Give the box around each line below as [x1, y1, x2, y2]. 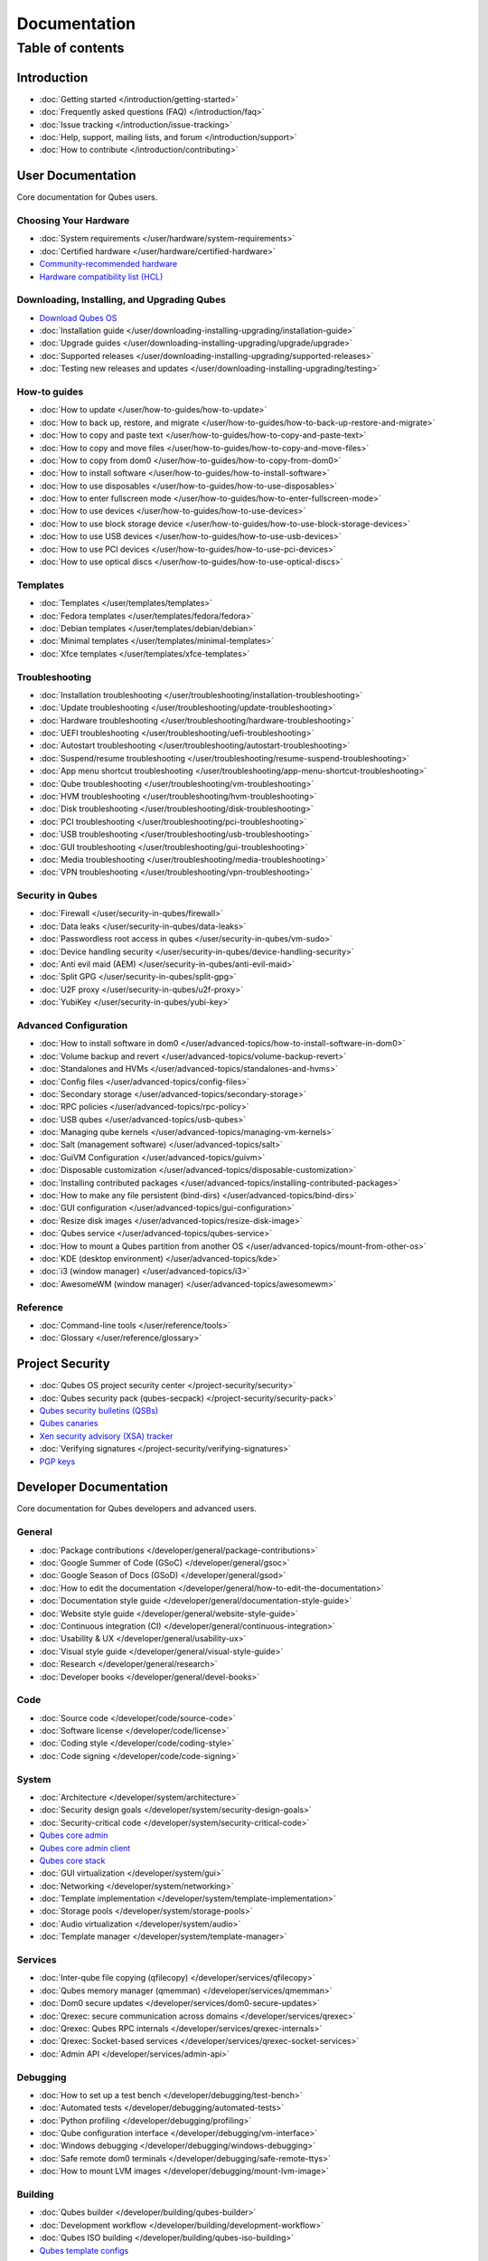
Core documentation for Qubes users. [16, 192, 158, 203]
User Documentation [16, 168, 136, 184]
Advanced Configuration [16, 1018, 128, 1031]
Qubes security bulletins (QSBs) [39, 1405, 159, 1415]
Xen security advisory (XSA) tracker [39, 1430, 174, 1442]
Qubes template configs [39, 2245, 129, 2256]
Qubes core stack [39, 1855, 106, 1866]
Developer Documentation [16, 1480, 169, 1495]
